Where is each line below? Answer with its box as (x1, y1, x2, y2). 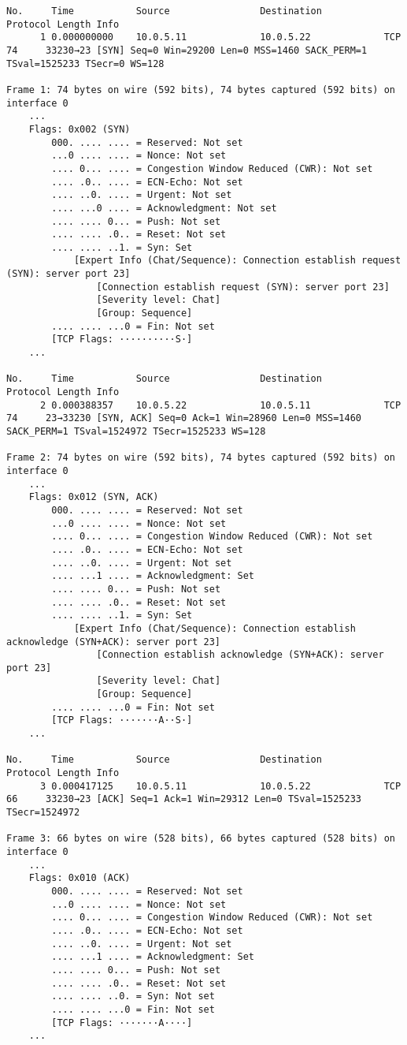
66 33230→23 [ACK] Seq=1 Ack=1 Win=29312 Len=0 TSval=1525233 (6, 793, 362, 805)
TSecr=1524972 (6, 807, 80, 819)
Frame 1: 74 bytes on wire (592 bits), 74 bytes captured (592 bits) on (6, 84, 395, 95)
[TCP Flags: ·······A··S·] (51, 715, 193, 726)
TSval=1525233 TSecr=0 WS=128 (6, 58, 165, 69)
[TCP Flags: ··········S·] (51, 334, 193, 345)
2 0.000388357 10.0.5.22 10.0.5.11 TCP (39, 399, 401, 411)
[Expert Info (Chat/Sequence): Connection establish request (73, 255, 401, 267)
